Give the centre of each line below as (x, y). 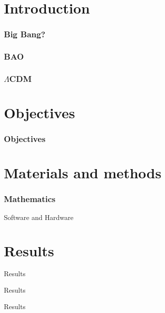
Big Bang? (25, 34)
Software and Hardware (39, 217)
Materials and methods (83, 173)
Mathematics (30, 199)
